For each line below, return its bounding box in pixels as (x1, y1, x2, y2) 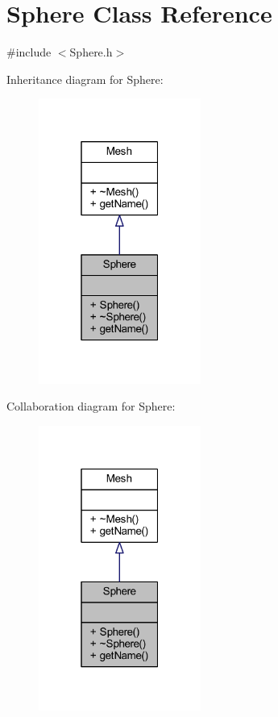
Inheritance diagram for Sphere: (6, 70, 164, 87)
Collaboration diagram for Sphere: (6, 398, 176, 415)
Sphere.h (69, 44, 113, 60)
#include (6, 44, 52, 60)
